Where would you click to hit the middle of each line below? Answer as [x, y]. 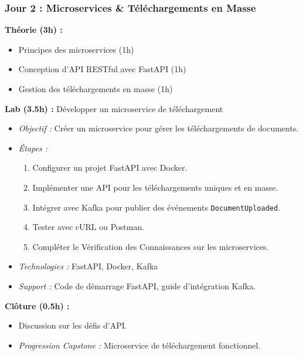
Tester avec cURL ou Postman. [88, 227]
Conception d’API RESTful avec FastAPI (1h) [102, 69]
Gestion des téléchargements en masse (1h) [96, 89]
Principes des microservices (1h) [76, 49]
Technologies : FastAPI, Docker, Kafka [88, 266]
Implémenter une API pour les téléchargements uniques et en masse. [155, 187]
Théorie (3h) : [34, 30]
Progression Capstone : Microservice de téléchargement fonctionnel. [139, 345]
